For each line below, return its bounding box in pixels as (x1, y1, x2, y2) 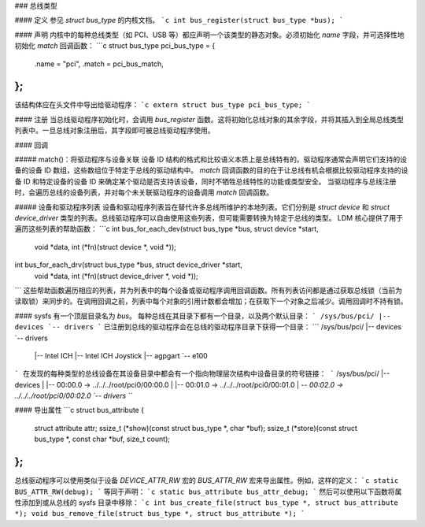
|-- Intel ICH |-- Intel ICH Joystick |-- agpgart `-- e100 (34, 351, 208, 360)
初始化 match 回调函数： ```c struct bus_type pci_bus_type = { (14, 41, 216, 50)
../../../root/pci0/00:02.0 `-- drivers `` (14, 391, 133, 401)
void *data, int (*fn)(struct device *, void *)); (34, 242, 177, 251)
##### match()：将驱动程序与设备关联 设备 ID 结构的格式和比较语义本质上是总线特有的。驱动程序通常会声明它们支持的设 (14, 154, 407, 165)
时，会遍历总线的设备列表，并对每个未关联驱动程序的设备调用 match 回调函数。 (14, 187, 274, 197)
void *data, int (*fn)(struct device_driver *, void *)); (34, 271, 198, 280)
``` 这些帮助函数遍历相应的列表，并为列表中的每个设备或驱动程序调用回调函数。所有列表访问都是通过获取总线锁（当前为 (14, 285, 403, 295)
